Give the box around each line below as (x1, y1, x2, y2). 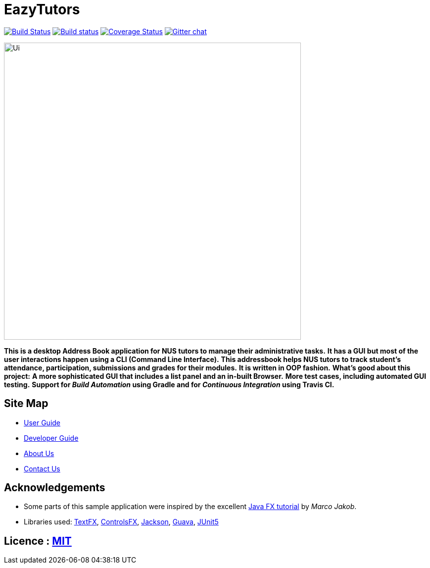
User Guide (24, 418, 61, 427)
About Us (24, 449, 54, 458)
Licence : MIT (4, 534, 72, 547)
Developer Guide (24, 433, 79, 442)
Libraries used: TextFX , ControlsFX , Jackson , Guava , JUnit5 (24, 517, 219, 526)
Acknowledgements (4, 481, 105, 494)
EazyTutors (4, 1, 80, 18)
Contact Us (24, 464, 60, 473)
